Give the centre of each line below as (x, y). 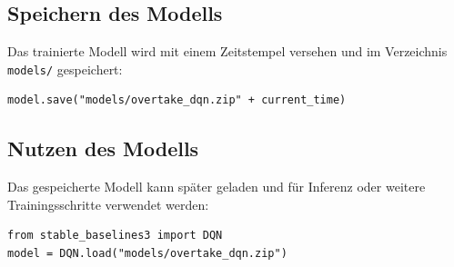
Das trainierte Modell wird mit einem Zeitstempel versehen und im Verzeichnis (227, 51)
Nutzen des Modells (103, 148)
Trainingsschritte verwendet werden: (108, 204)
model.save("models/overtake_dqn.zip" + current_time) (177, 100)
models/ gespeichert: (65, 69)
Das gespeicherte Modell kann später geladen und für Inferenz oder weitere (217, 187)
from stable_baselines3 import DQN (115, 236)
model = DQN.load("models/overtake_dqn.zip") (147, 254)
